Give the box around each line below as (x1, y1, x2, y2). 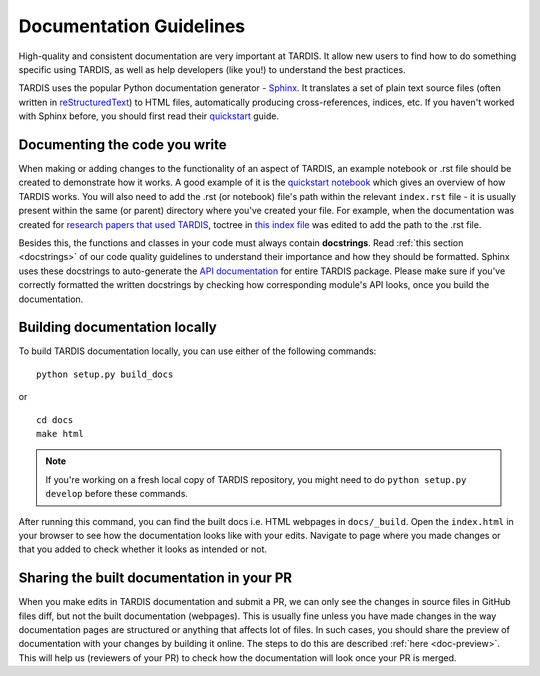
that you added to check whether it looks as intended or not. (18, 543, 268, 555)
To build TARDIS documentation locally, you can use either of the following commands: (18, 345, 377, 357)
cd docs (36, 414, 74, 425)
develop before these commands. (45, 488, 189, 500)
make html (36, 428, 84, 439)
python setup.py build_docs (36, 368, 174, 380)
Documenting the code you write (18, 136, 227, 153)
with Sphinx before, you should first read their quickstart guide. (18, 110, 280, 122)
